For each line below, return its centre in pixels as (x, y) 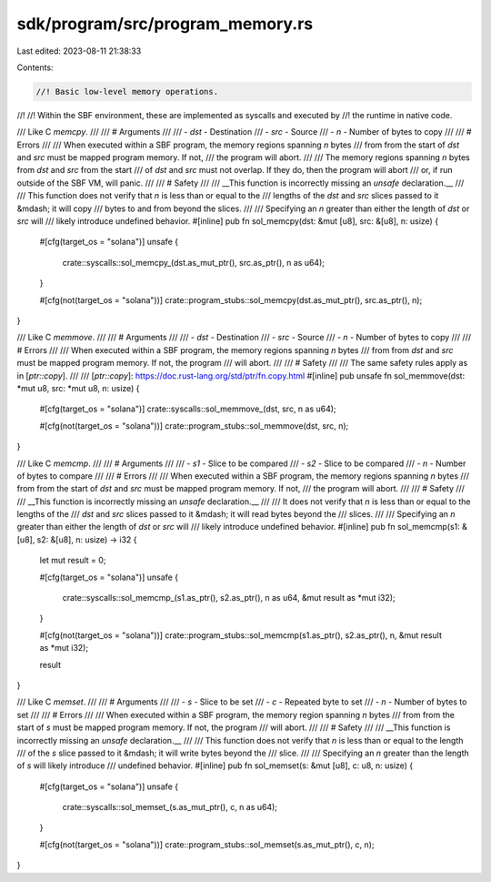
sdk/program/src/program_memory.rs (165, 24)
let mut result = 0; (73, 561)
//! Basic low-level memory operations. (127, 91)
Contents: (35, 67)
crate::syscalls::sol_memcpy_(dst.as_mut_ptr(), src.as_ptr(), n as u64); (193, 262)
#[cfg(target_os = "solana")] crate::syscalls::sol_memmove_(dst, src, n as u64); (188, 409)
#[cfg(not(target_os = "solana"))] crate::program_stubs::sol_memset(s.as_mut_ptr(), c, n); (207, 844)
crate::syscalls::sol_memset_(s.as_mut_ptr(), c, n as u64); (170, 807)
